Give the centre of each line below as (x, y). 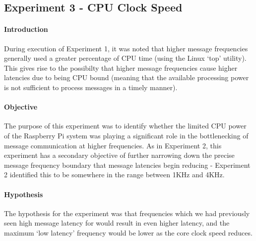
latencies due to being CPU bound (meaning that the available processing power (127, 77)
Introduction (26, 29)
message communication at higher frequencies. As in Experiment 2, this (113, 145)
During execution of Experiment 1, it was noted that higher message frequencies (126, 48)
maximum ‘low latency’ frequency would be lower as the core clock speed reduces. (128, 232)
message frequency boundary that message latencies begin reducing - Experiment (127, 165)
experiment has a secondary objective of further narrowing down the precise (119, 155)
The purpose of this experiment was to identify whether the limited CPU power (125, 126)
